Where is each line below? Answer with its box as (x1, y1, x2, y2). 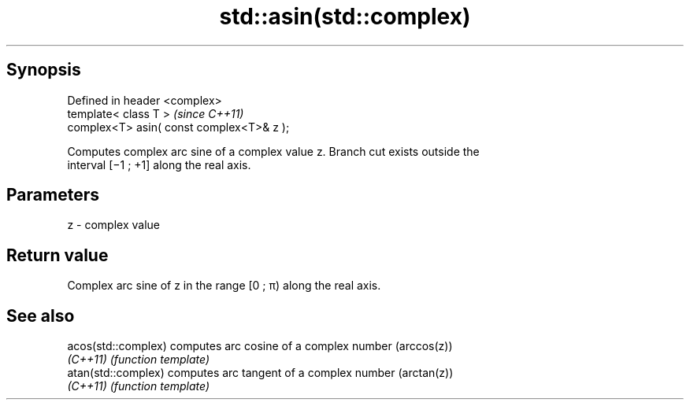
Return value (6, 245, 109, 265)
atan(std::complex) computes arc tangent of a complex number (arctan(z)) (67, 366, 454, 380)
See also (6, 305, 75, 326)
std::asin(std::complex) (219, 3, 471, 30)
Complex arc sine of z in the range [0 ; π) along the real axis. (67, 279, 381, 293)
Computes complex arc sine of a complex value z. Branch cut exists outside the (67, 144, 480, 158)
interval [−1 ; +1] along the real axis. (67, 157, 251, 172)
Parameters (6, 185, 99, 205)
